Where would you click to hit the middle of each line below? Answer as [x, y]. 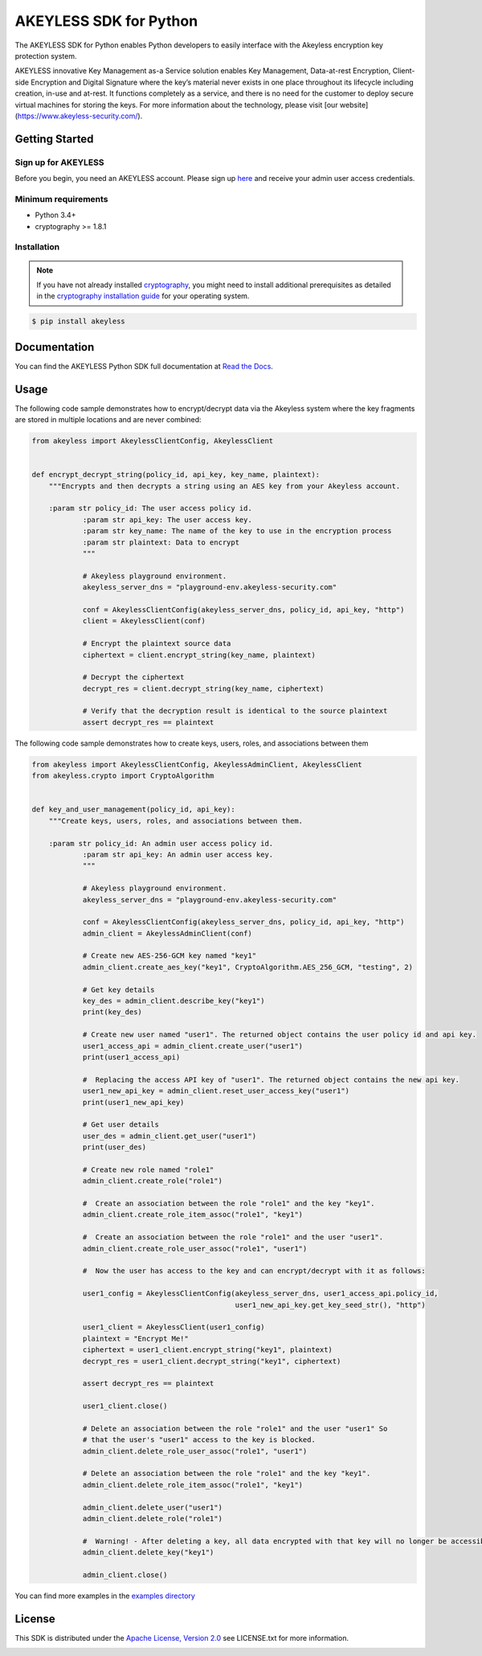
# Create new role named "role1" [148, 1169]
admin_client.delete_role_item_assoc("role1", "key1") [193, 1485]
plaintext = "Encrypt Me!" [135, 1338]
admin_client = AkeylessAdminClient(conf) [167, 933]
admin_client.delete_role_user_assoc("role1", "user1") [195, 1451]
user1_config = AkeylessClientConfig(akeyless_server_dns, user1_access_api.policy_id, [260, 1294]
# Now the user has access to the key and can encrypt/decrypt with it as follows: [254, 1271]
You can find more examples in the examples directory [105, 1596]
